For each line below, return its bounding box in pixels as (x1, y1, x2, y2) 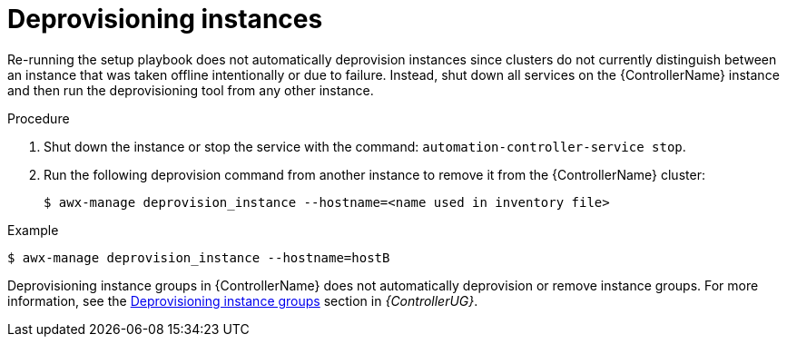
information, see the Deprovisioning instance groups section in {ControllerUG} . (7, 292, 478, 309)
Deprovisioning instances (7, 4, 323, 34)
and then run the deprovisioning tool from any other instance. (7, 82, 374, 98)
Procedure (7, 110, 70, 126)
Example (7, 221, 59, 238)
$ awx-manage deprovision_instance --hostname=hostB (7, 250, 390, 265)
